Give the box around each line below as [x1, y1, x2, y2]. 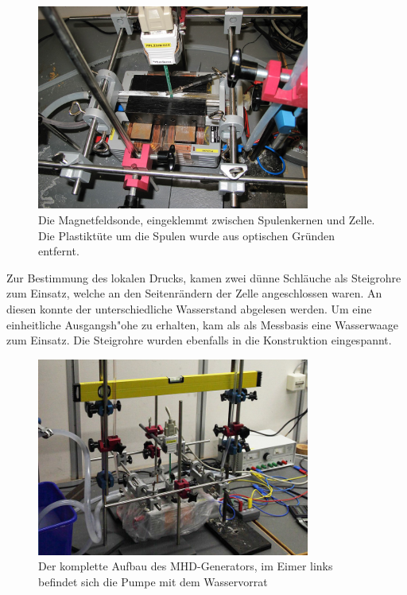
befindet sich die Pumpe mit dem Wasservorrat [38, 573, 268, 589]
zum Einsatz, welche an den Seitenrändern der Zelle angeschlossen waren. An [6, 285, 382, 301]
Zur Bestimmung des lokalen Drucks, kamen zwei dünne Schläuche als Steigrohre [6, 269, 401, 286]
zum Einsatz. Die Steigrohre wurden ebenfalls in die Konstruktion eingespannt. [6, 332, 392, 348]
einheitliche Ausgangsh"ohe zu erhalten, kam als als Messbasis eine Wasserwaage [6, 316, 398, 332]
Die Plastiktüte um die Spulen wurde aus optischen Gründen [38, 227, 335, 243]
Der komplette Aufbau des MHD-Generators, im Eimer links [38, 558, 333, 574]
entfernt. [38, 243, 79, 259]
